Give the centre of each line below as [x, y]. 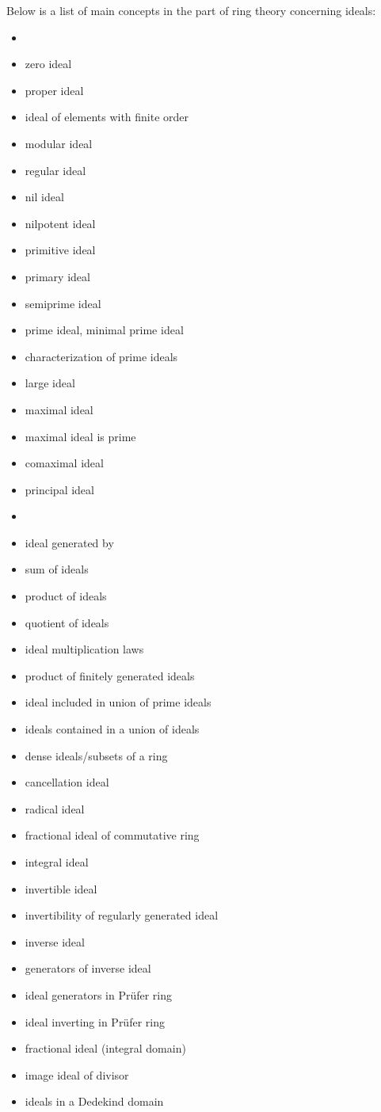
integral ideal [57, 862]
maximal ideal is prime [80, 436]
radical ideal [55, 808]
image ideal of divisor [77, 1074]
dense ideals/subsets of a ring [96, 755]
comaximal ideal [64, 463]
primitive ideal [60, 250]
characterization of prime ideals [101, 356]
